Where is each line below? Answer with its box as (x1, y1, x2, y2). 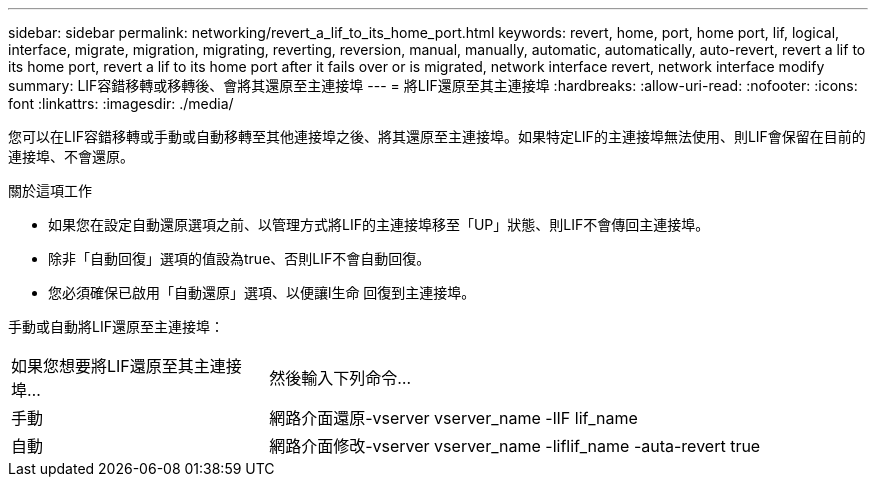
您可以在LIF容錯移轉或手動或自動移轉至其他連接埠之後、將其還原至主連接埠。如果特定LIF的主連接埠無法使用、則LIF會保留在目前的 (8, 128, 866, 145)
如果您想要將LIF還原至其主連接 (11, 356, 242, 376)
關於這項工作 (8, 182, 92, 199)
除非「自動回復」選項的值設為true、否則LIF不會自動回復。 (48, 250, 431, 267)
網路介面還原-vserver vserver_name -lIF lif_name (269, 408, 638, 428)
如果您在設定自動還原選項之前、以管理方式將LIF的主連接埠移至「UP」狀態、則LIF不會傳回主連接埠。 (48, 216, 710, 233)
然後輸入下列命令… (269, 368, 412, 388)
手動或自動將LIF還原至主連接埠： (8, 318, 224, 335)
